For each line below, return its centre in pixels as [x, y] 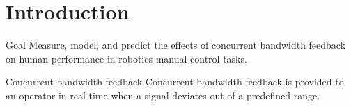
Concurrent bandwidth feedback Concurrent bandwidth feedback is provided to [175, 82]
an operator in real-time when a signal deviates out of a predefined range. [163, 95]
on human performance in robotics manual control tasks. [126, 58]
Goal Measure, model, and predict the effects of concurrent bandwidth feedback [176, 45]
